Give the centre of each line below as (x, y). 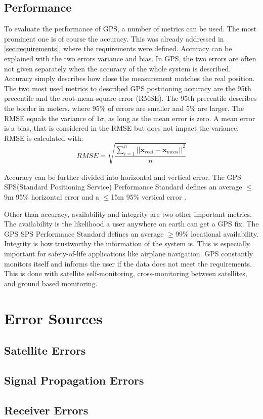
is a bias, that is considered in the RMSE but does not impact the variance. (122, 128)
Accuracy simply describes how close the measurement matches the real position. (129, 78)
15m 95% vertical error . (149, 197)
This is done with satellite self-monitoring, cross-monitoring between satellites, (126, 273)
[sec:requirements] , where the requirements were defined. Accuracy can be (118, 48)
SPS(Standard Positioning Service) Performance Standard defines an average (123, 187)
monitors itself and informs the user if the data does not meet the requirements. (128, 263)
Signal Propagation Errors (74, 380)
